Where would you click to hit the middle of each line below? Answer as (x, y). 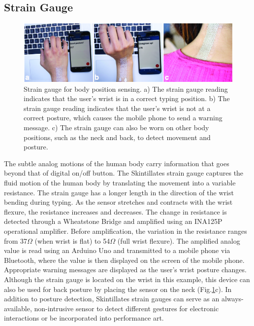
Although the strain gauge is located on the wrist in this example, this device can (127, 279)
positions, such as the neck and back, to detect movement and (117, 137)
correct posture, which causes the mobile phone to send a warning (123, 118)
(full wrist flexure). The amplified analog (179, 240)
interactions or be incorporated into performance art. (84, 318)
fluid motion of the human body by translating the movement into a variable (120, 182)
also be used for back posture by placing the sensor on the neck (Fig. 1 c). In (118, 289)
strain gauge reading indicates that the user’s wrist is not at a (117, 108)
